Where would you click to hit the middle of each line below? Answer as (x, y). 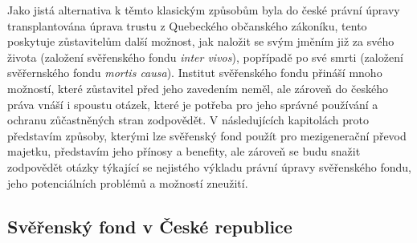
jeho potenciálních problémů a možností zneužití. (128, 182)
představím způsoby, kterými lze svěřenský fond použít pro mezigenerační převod (207, 135)
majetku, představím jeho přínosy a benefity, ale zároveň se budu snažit (184, 151)
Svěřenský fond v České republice (150, 226)
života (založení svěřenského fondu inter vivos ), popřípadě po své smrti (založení (205, 57)
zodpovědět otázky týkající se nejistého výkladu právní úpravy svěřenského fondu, (209, 166)
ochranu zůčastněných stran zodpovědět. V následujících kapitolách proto (188, 120)
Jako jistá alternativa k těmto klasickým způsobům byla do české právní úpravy (204, 10)
